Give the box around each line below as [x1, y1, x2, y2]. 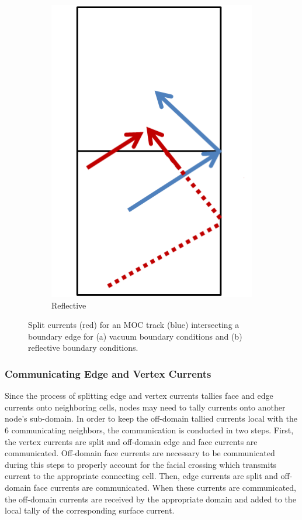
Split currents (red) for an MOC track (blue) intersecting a [28, 319, 239, 331]
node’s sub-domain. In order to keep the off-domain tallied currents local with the [5, 412, 297, 425]
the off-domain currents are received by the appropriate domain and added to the [5, 492, 296, 505]
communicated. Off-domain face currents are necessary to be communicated [5, 447, 275, 459]
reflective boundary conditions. [28, 341, 138, 354]
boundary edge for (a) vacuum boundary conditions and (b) [28, 330, 242, 342]
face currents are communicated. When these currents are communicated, [33, 481, 296, 494]
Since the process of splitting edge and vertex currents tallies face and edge [5, 389, 273, 402]
